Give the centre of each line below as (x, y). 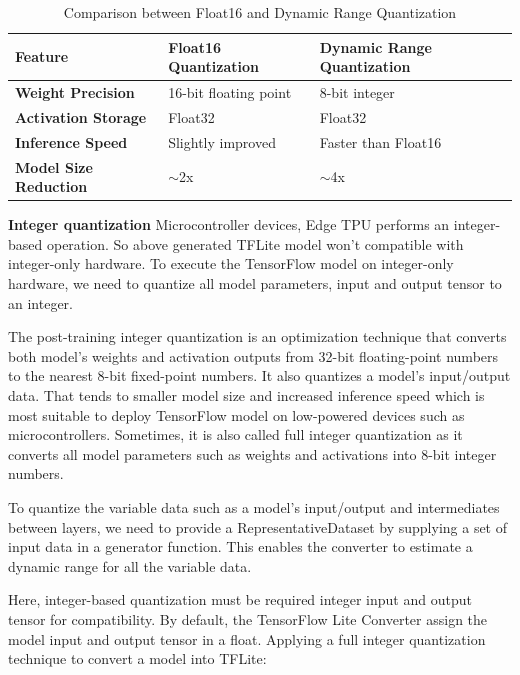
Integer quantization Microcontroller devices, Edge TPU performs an (229, 224)
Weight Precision (75, 92)
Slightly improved (222, 141)
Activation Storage (81, 116)
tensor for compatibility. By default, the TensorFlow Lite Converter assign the (248, 618)
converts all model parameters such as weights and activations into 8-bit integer (252, 453)
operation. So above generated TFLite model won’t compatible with (255, 243)
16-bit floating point (230, 92)
